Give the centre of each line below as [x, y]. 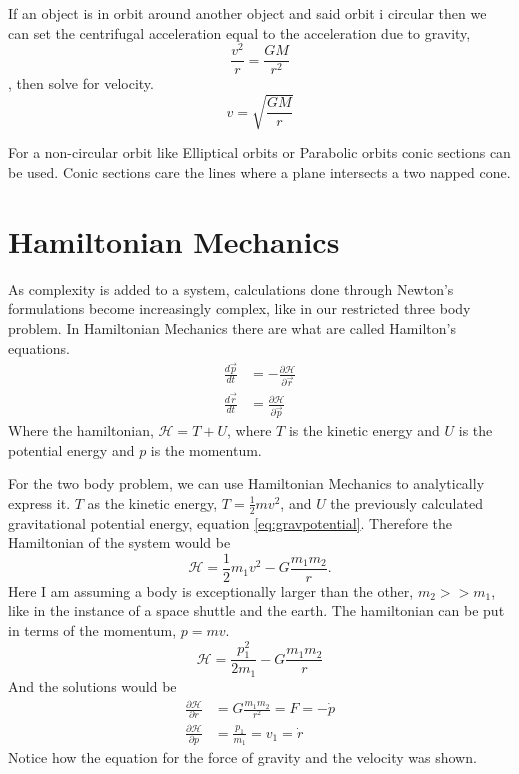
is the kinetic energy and [364, 429]
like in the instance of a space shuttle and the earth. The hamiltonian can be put [256, 610]
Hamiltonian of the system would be [119, 542]
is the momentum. [206, 449]
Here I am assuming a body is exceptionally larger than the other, [211, 590]
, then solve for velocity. [81, 83]
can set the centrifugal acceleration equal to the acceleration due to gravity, [239, 32]
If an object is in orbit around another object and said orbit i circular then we [247, 13]
